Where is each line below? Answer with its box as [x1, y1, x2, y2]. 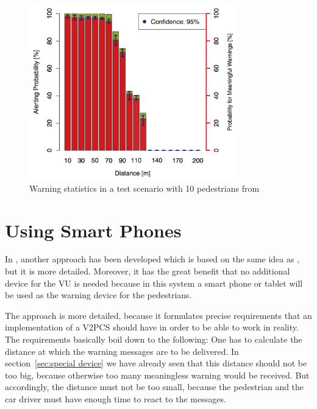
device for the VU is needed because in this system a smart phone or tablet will [5, 276, 303, 289]
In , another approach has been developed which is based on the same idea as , [5, 253, 300, 265]
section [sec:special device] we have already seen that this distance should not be [5, 357, 307, 369]
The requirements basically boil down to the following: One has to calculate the [5, 333, 302, 346]
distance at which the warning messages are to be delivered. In [5, 344, 239, 357]
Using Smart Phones [5, 217, 182, 242]
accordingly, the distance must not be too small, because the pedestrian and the [5, 380, 304, 393]
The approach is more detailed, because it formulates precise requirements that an [5, 309, 312, 321]
